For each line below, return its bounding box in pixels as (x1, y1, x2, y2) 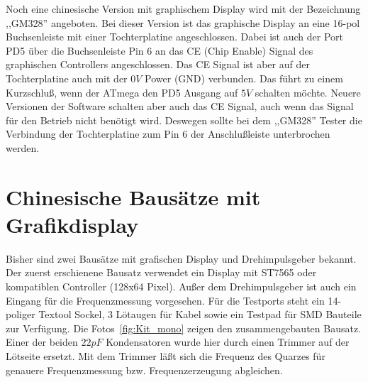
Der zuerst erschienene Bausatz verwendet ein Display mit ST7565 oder (6, 265, 317, 280)
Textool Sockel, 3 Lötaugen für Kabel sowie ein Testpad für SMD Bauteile (38, 307, 362, 322)
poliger (6, 307, 35, 322)
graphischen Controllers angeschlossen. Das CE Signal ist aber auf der (6, 57, 310, 72)
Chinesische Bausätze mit (6, 182, 261, 211)
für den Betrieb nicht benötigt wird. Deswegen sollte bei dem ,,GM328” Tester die (6, 112, 362, 127)
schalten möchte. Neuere (255, 84, 361, 99)
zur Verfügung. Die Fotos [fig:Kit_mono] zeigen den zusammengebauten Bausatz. (6, 320, 362, 335)
